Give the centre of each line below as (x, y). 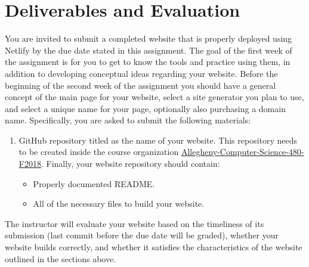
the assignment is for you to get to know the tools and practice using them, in (148, 62)
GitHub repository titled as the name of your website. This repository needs (158, 140)
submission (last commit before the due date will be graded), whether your (142, 235)
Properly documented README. (94, 183)
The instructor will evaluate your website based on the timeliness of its (135, 223)
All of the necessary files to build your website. (119, 204)
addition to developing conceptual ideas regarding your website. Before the (141, 73)
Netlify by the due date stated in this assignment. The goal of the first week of (149, 50)
